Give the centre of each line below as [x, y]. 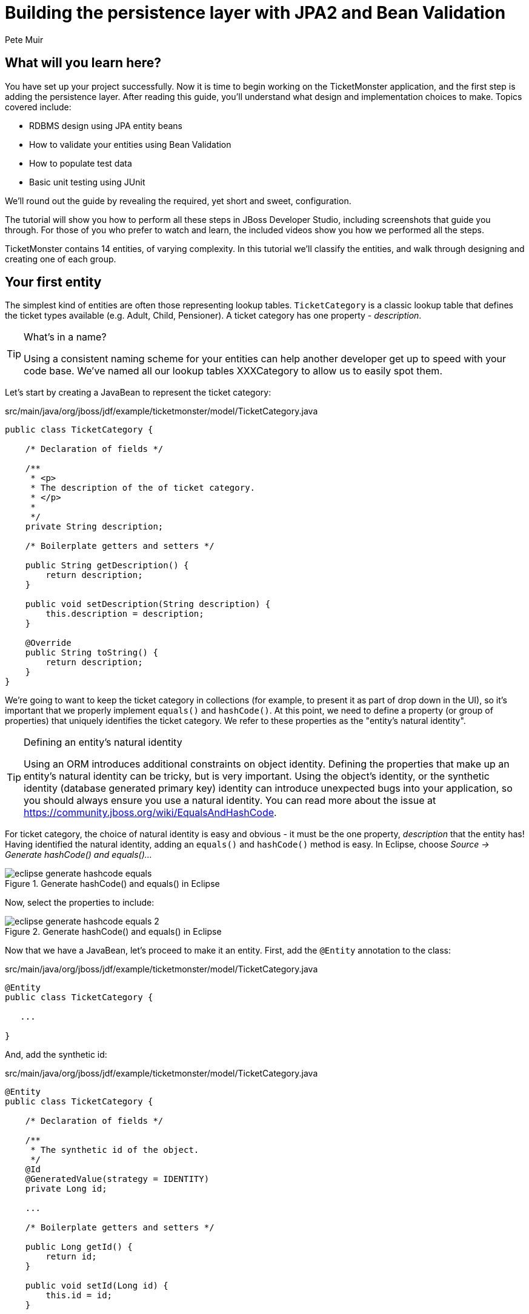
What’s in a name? [65, 337]
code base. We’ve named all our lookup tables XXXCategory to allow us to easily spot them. [233, 371]
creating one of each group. [61, 259]
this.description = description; [125, 614]
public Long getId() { [79, 1247]
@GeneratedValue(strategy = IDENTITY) [117, 1179]
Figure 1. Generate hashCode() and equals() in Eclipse [112, 884]
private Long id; [66, 1189]
